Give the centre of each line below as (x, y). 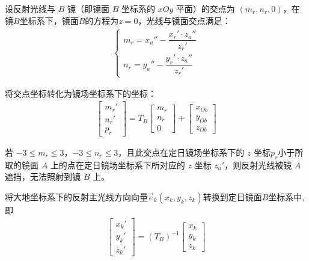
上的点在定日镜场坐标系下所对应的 (118, 164)
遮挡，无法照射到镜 (43, 177)
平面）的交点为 (205, 8)
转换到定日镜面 (232, 197)
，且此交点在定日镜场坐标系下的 (181, 152)
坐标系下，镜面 (49, 20)
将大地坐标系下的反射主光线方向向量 (76, 197)
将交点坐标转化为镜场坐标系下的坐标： (81, 93)
